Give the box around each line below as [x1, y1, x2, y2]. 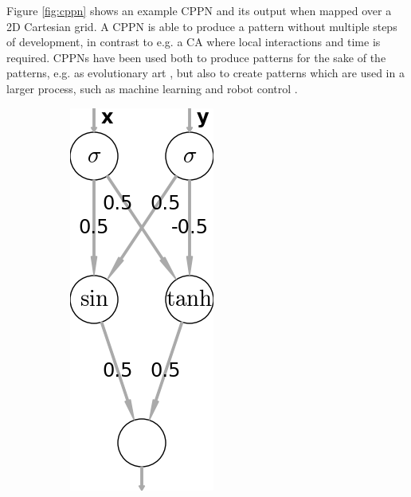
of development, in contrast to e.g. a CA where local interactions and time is [6, 33, 381, 50]
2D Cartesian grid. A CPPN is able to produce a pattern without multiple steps [6, 18, 397, 34]
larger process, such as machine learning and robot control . [6, 80, 298, 96]
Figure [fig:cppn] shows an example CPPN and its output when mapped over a [6, 2, 392, 18]
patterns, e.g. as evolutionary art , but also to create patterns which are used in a [6, 65, 405, 81]
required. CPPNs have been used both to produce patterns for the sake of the [6, 49, 386, 65]
